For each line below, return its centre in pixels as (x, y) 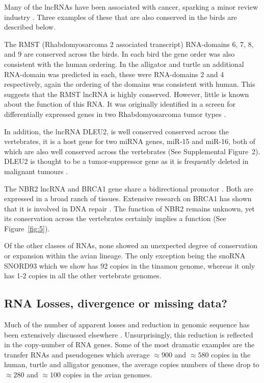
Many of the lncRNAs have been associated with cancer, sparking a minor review (131, 7)
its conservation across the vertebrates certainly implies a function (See (115, 218)
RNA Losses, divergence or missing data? (116, 303)
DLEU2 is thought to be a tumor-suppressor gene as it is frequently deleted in (126, 161)
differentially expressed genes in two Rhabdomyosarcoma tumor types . (115, 114)
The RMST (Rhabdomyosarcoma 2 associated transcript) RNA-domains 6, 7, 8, (129, 44)
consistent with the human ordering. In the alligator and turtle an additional (124, 64)
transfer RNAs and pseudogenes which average (77, 354)
